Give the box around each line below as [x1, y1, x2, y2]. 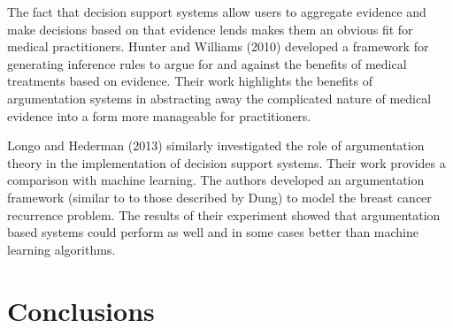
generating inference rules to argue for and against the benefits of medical [7, 54, 407, 72]
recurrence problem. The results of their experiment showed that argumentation [7, 205, 441, 224]
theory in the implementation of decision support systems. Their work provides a [7, 153, 446, 172]
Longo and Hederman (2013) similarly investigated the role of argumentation [7, 136, 425, 155]
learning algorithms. [7, 240, 116, 258]
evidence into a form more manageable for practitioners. [7, 106, 311, 125]
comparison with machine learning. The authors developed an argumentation [7, 171, 425, 189]
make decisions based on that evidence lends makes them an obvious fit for [7, 19, 413, 38]
